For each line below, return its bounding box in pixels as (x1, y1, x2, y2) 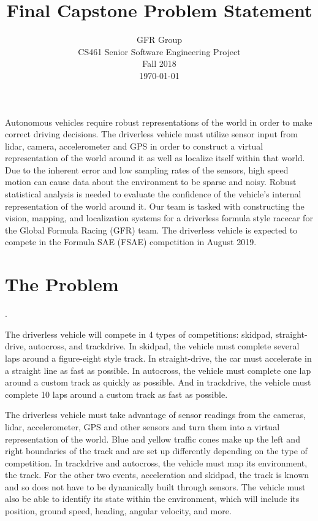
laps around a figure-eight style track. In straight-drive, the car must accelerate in (5, 351, 312, 364)
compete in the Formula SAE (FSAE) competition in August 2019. (5, 235, 257, 248)
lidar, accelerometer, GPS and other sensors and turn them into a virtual (5, 420, 280, 433)
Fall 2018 (142, 57, 176, 70)
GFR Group (136, 33, 183, 46)
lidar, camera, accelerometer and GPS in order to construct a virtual (5, 139, 263, 152)
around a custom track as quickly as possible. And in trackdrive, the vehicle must (5, 376, 311, 389)
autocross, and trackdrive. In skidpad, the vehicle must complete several (28, 340, 300, 352)
